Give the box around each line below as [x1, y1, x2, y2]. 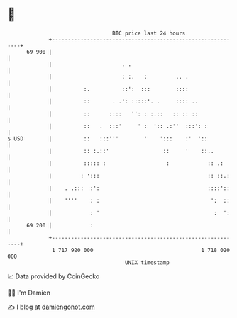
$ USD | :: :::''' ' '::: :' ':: [7, 135, 208, 142]
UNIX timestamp [124, 259, 170, 266]
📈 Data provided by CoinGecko [7, 272, 100, 280]
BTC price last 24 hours [112, 30, 186, 37]
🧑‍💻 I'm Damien [7, 288, 51, 297]
